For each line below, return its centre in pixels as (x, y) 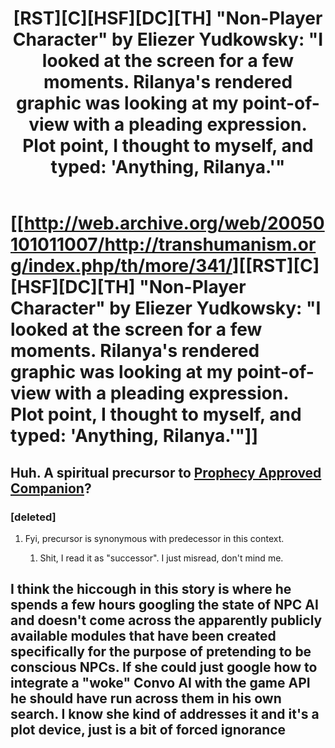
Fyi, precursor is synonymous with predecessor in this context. (154, 538)
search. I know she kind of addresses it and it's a (165, 714)
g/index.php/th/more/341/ (121, 266)
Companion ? (51, 488)
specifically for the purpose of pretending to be (161, 652)
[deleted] (33, 517)
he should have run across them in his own (146, 698)
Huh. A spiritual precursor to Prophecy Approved (166, 472)
